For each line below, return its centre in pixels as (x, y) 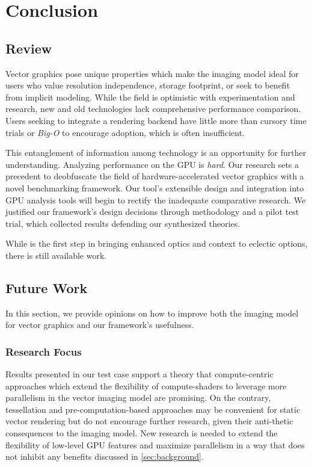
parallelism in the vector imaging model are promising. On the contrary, (138, 397)
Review (29, 48)
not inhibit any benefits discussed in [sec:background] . (105, 456)
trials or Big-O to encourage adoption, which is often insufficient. (125, 132)
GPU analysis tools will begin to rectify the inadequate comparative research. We (156, 199)
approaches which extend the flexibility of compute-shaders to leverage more (146, 385)
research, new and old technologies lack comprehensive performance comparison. (153, 109)
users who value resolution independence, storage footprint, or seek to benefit (148, 85)
